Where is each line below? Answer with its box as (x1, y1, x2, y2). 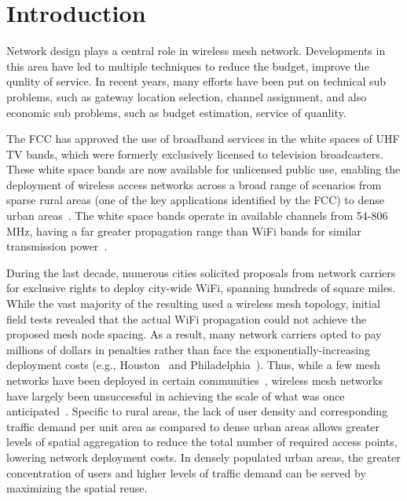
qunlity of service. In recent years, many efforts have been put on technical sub (6, 73, 387, 90)
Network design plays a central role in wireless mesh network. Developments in (6, 42, 386, 59)
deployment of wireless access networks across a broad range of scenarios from (6, 176, 382, 192)
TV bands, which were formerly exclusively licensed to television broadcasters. (6, 145, 383, 162)
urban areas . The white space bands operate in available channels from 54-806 (6, 207, 388, 224)
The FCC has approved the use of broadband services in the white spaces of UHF (6, 130, 400, 147)
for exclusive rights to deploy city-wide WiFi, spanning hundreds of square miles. (6, 280, 396, 296)
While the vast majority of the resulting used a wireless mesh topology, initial (6, 295, 380, 312)
